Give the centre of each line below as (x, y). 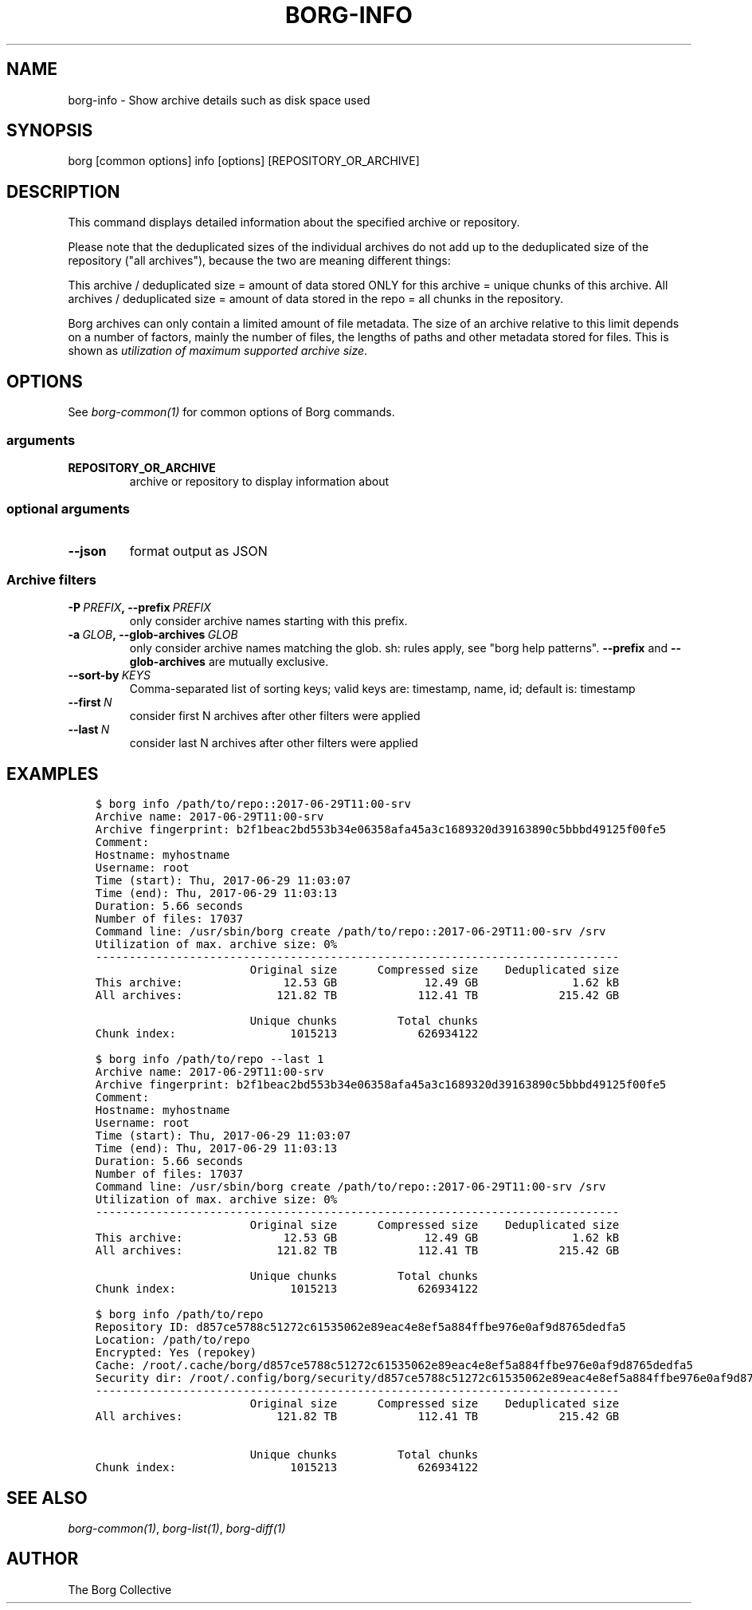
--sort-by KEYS (109, 675)
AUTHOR (43, 1559)
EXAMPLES (53, 774)
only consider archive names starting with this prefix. (268, 621)
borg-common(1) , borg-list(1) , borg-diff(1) (177, 1529)
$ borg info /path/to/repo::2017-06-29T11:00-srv (253, 804)
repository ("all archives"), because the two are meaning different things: (259, 261)
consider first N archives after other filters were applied (275, 716)
